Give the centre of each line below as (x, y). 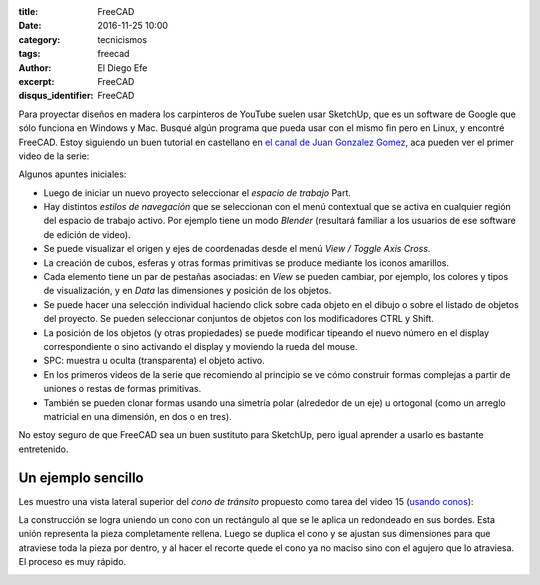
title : (28, 11)
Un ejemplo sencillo (81, 477)
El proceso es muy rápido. (72, 562)
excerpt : (36, 81)
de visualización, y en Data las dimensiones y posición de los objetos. (187, 291)
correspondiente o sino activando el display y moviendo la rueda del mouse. (200, 346)
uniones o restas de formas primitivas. (122, 389)
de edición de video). (87, 234)
